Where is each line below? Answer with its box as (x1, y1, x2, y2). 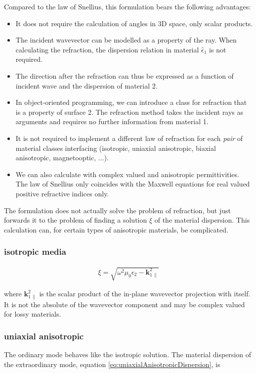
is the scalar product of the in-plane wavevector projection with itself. (39, 288, 251, 299)
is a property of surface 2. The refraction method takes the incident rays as (15, 106, 244, 117)
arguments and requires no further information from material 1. (15, 116, 209, 127)
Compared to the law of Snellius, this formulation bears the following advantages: (4, 1, 251, 11)
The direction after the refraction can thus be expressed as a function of (15, 70, 234, 81)
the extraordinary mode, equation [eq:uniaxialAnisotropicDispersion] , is (4, 359, 220, 369)
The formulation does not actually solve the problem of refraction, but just (4, 205, 231, 215)
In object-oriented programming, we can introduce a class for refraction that (15, 97, 247, 107)
